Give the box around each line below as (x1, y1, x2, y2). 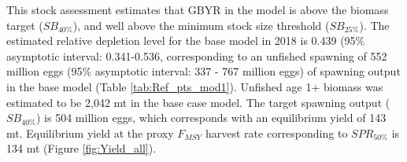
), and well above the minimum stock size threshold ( (72, 17, 330, 33)
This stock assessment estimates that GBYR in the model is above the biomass (6, 2, 389, 17)
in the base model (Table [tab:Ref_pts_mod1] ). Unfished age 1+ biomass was (6, 78, 383, 94)
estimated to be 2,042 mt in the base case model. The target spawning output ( (6, 94, 390, 110)
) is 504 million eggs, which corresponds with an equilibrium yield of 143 (35, 109, 387, 126)
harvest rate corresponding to (205, 124, 348, 141)
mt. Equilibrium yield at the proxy (6, 124, 174, 141)
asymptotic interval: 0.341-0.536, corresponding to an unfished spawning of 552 (6, 47, 387, 64)
